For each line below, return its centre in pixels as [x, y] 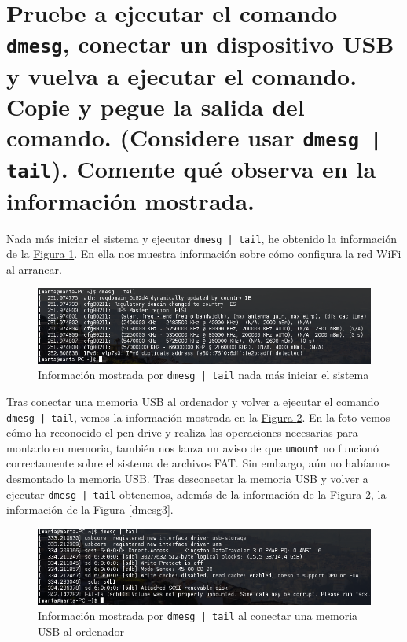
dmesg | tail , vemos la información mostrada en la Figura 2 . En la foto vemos [198, 417]
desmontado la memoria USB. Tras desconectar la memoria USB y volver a [187, 478]
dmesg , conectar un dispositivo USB [200, 44]
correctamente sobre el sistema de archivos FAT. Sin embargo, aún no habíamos [199, 463]
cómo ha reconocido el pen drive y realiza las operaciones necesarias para [182, 432]
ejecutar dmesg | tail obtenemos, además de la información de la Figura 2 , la [196, 494]
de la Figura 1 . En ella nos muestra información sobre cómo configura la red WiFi [204, 254]
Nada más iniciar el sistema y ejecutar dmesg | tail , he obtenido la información [202, 238]
